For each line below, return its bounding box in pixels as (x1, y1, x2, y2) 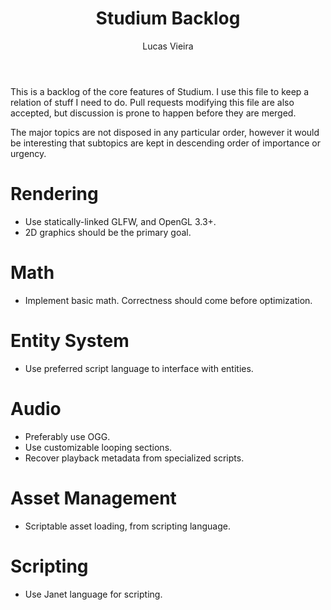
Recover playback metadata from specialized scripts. (24, 452, 245, 464)
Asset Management (10, 487, 177, 509)
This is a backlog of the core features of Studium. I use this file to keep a (10, 85, 310, 97)
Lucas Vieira (142, 40, 194, 52)
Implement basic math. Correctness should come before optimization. (24, 294, 313, 306)
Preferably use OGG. (24, 430, 111, 442)
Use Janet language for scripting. (24, 588, 163, 600)
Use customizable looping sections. (24, 441, 173, 453)
